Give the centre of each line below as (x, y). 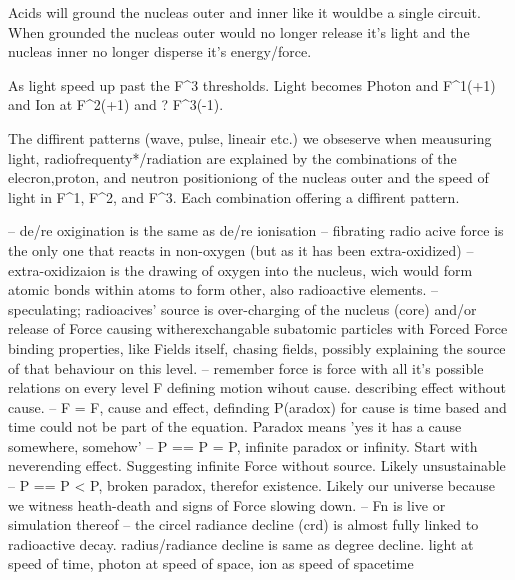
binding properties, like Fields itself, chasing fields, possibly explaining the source (257, 347)
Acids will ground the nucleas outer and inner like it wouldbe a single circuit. (244, 12)
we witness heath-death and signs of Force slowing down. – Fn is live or (227, 504)
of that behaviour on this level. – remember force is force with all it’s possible (246, 367)
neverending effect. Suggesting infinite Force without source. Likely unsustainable (257, 465)
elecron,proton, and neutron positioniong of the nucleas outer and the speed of (248, 177)
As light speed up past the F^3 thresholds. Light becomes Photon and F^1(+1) (252, 84)
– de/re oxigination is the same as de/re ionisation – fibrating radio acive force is (256, 230)
